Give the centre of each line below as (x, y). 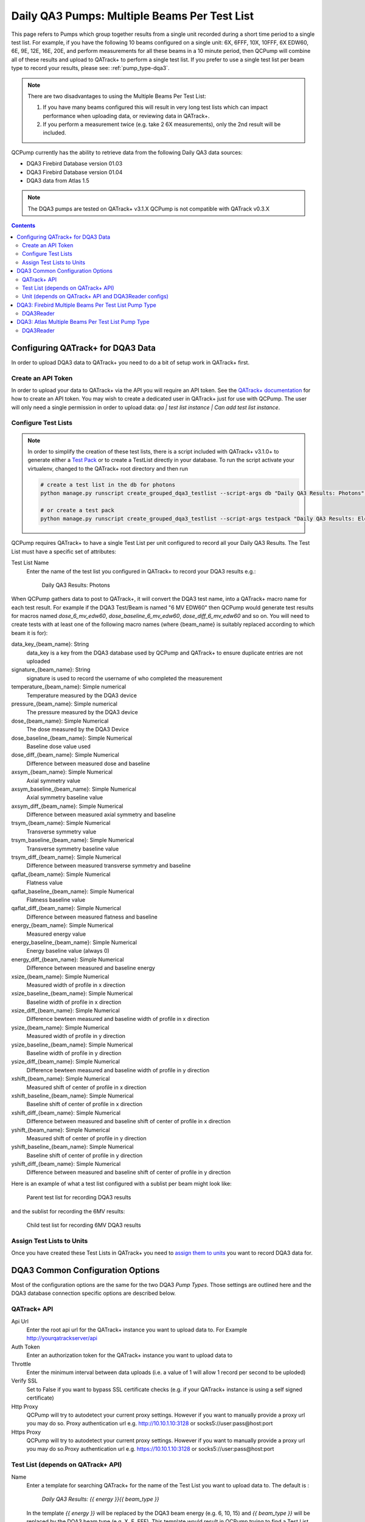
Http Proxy (25, 1406)
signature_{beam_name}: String (51, 670)
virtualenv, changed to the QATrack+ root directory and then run (108, 468)
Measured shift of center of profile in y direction (87, 1138)
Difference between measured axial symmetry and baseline (101, 815)
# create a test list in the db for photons (108, 485)
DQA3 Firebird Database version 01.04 (75, 172)
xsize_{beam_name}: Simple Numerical (60, 977)
